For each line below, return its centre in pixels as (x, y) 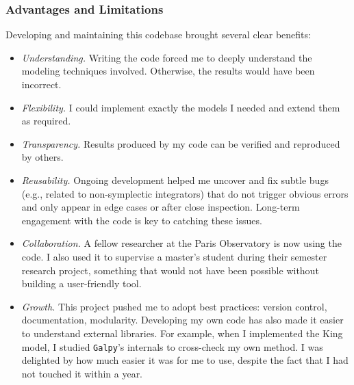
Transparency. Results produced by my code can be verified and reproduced (181, 143)
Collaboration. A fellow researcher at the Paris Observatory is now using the (181, 243)
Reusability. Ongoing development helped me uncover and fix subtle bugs (175, 180)
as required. (46, 121)
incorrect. (41, 84)
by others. (42, 157)
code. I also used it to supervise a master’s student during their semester (174, 256)
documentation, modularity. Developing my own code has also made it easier (182, 320)
